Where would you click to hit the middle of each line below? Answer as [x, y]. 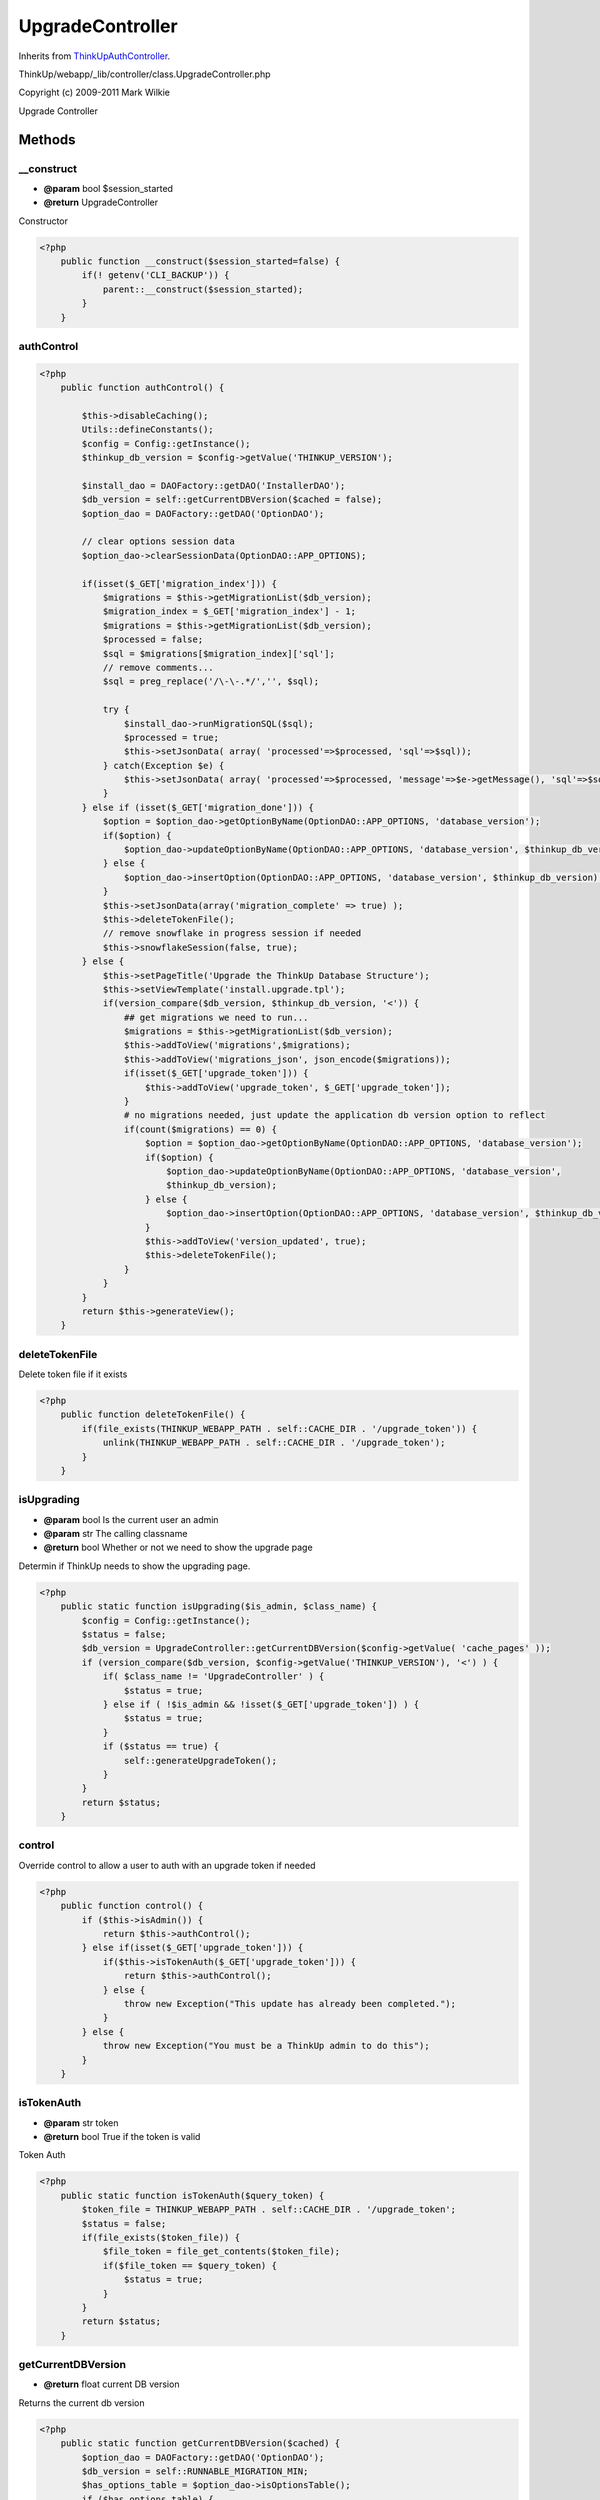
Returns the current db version [81, 2402]
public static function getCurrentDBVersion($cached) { [200, 2443]
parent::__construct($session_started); [203, 289]
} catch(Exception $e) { [163, 765]
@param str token [81, 2122]
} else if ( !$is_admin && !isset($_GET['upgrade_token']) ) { [261, 1704]
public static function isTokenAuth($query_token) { [192, 2195]
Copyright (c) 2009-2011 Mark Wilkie [94, 92]
